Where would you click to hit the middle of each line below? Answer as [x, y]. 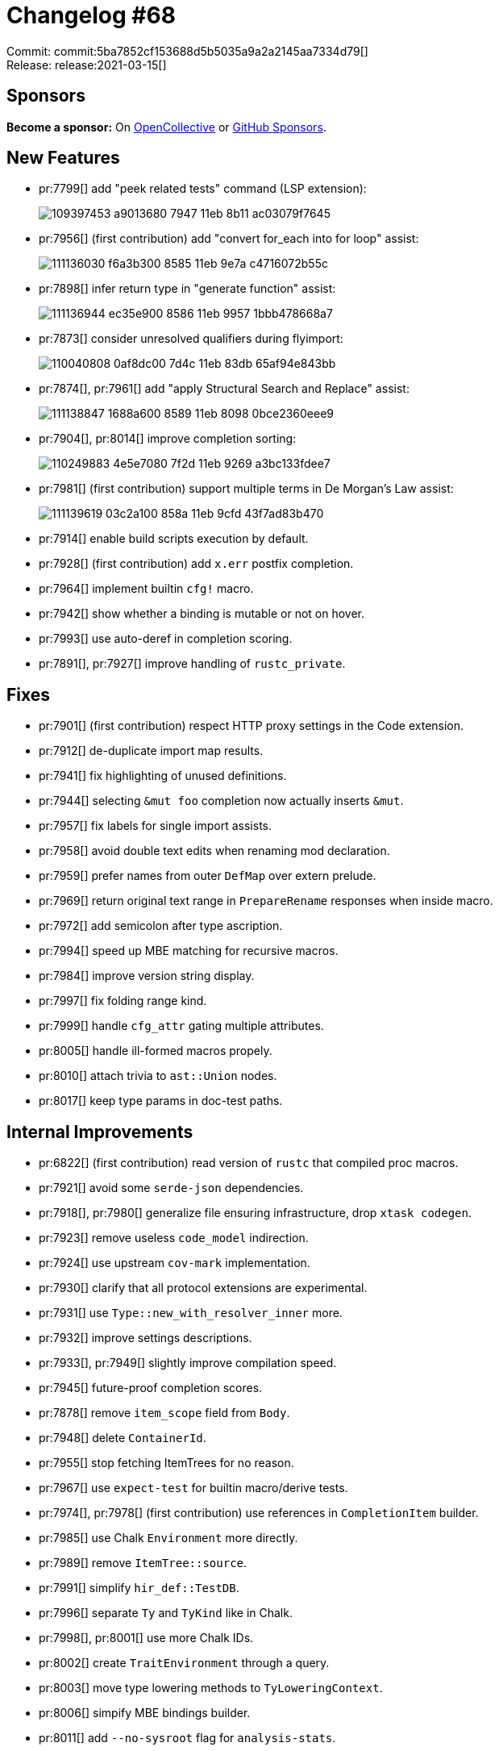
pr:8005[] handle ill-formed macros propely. [156, 1051]
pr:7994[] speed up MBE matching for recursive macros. [189, 951]
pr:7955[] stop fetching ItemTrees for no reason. [166, 1463]
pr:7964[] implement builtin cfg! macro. [146, 589]
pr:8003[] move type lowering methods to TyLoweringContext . [211, 1688]
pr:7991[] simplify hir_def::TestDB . [139, 1588]
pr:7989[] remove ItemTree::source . [143, 1563]
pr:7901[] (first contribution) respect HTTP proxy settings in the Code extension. [252, 726]
